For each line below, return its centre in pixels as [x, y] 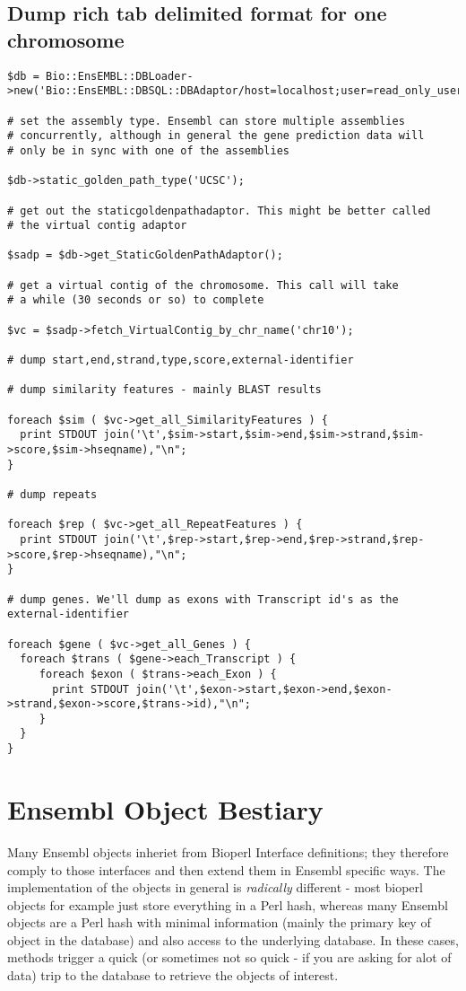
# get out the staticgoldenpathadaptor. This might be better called [219, 210]
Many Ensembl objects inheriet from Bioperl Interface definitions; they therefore [228, 851]
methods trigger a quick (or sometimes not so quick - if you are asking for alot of [229, 957]
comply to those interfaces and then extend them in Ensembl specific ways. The [226, 869]
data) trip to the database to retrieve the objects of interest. [173, 975]
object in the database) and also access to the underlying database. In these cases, [233, 939]
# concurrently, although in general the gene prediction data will [216, 136]
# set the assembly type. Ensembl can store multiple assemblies [206, 121]
